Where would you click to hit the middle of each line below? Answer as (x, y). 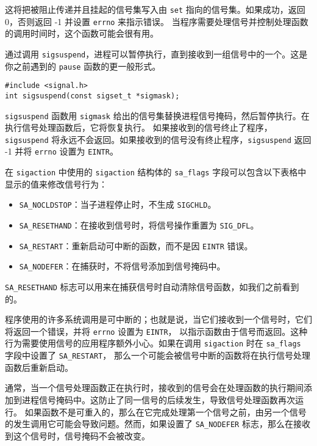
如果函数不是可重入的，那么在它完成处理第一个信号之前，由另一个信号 (166, 411)
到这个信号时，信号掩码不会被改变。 (77, 435)
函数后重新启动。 (39, 367)
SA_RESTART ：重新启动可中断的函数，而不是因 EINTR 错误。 (136, 245)
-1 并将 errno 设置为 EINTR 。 (62, 151)
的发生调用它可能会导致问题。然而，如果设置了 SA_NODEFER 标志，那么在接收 (158, 424)
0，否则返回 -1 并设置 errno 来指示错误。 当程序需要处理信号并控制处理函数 (157, 21)
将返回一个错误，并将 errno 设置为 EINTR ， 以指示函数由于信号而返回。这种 (156, 331)
